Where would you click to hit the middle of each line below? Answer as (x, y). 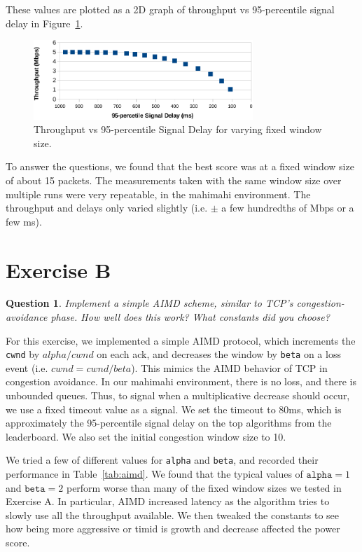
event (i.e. (27, 367)
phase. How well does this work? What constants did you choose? (190, 317)
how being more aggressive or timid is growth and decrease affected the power (173, 529)
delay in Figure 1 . (44, 23)
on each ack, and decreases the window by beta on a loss (219, 354)
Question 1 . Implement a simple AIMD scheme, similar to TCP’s (149, 303)
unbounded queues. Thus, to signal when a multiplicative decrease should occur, (178, 395)
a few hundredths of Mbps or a (288, 208)
